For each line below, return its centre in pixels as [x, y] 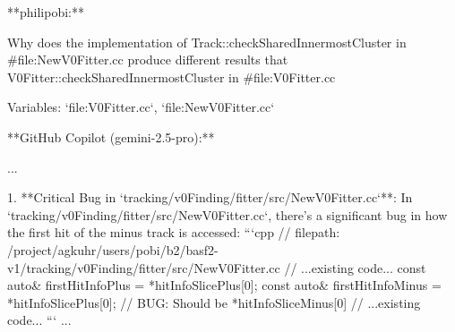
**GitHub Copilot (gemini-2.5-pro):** [111, 136]
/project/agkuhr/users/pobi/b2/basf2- [113, 249]
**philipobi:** [46, 12]
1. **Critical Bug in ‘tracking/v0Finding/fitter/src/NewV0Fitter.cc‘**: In [210, 197]
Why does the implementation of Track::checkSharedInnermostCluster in [207, 42]
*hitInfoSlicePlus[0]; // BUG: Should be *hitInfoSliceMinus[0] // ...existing [214, 302]
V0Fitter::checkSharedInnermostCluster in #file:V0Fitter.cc [172, 77]
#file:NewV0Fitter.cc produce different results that [148, 60]
